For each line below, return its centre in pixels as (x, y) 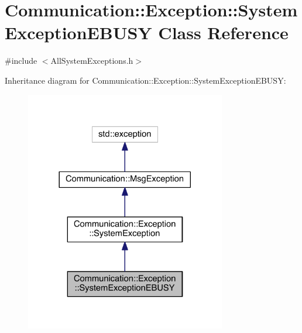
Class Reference (223, 32)
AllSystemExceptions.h (92, 61)
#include (21, 61)
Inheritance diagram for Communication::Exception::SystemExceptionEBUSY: (145, 80)
